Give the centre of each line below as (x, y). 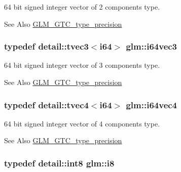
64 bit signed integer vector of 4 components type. (82, 123)
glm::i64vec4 (152, 104)
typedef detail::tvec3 (46, 46)
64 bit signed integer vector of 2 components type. (82, 7)
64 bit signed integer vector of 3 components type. (82, 65)
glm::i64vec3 (152, 46)
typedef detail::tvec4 (46, 104)
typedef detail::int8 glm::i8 (59, 163)
